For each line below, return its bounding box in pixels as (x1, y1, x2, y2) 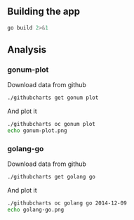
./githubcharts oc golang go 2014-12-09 (7, 200, 128, 207)
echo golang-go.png (7, 207, 65, 214)
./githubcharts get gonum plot (7, 94, 99, 101)
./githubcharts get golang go (7, 174, 96, 181)
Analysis (7, 44, 47, 56)
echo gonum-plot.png (7, 127, 68, 134)
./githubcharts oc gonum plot (7, 121, 96, 128)
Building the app (7, 6, 81, 18)
